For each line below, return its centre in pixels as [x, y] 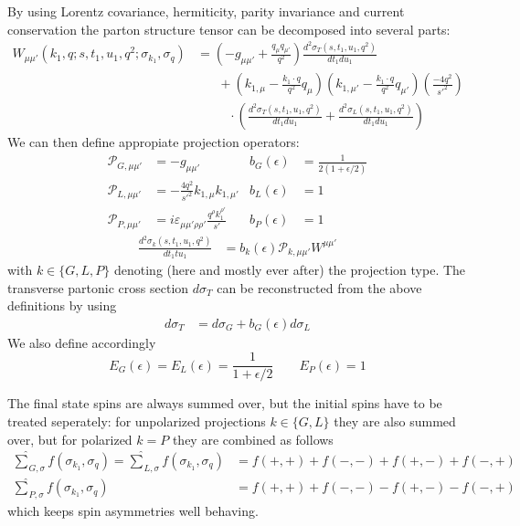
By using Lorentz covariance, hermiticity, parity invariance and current [206, 11]
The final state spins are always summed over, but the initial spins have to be [225, 403]
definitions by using [62, 305]
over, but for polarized [70, 439]
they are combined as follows [253, 439]
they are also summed [395, 421]
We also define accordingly [82, 342]
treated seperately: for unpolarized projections [137, 421]
